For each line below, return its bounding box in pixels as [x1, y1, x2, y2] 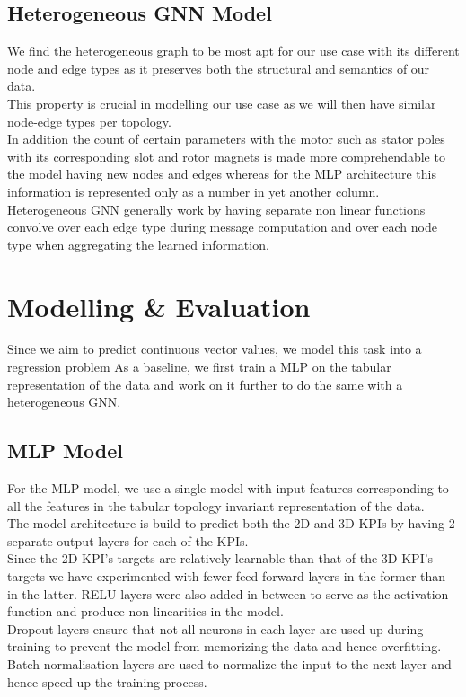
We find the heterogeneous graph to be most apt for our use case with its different [7, 41, 460, 60]
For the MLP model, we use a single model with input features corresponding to [7, 479, 449, 498]
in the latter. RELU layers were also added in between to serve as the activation [7, 584, 449, 603]
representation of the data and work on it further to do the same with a [7, 375, 403, 393]
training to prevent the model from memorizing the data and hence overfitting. [7, 637, 442, 656]
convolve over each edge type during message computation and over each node [7, 217, 437, 236]
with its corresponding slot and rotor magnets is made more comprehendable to [7, 146, 445, 165]
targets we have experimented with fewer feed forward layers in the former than [7, 567, 446, 585]
